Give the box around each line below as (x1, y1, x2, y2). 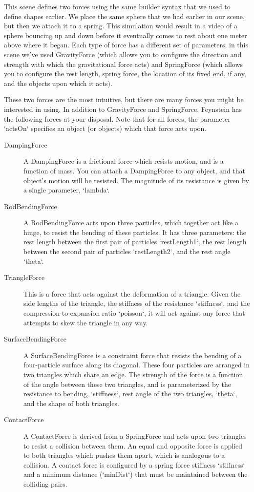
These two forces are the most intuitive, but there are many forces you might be (4, 94, 244, 105)
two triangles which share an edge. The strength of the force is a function (23, 369, 243, 379)
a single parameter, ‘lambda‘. (23, 185, 110, 195)
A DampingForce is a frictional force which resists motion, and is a (23, 156, 224, 166)
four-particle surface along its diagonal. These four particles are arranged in (23, 360, 250, 370)
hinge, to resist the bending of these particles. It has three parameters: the (23, 227, 247, 237)
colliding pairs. (23, 478, 67, 489)
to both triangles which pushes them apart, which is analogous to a (23, 450, 225, 460)
